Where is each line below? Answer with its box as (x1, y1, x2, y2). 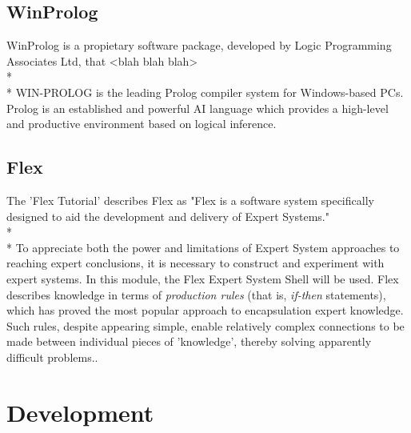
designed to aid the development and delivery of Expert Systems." (6, 207, 329, 224)
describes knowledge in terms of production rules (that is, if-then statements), (6, 286, 386, 303)
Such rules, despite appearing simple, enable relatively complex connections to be (6, 317, 405, 334)
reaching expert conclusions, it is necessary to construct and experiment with (6, 255, 385, 271)
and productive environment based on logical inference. (6, 115, 277, 132)
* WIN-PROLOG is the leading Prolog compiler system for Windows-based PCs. (6, 83, 404, 100)
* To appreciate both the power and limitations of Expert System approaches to (6, 239, 400, 255)
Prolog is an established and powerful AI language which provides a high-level (6, 99, 389, 116)
